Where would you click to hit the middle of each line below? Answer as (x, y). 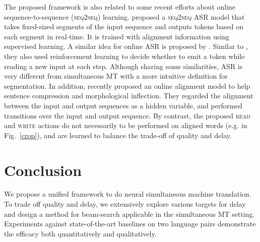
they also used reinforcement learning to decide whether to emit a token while (124, 56)
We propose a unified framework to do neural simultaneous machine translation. (128, 194)
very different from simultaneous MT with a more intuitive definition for (116, 76)
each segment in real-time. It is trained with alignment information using (117, 36)
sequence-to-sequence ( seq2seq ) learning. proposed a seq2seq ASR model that (124, 16)
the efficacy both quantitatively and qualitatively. (80, 233)
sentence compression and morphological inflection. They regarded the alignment (129, 96)
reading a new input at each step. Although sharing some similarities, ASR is (123, 66)
